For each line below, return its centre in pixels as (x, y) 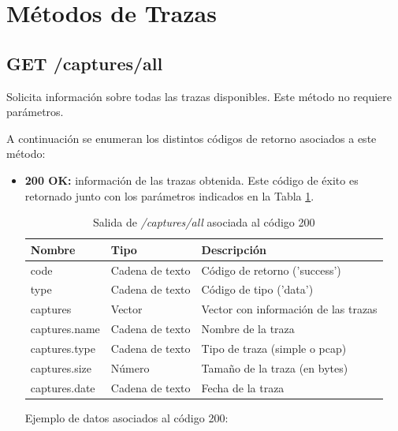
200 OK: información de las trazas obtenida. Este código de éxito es (192, 180)
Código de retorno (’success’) (271, 270)
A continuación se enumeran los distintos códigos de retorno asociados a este (192, 138)
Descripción (234, 249)
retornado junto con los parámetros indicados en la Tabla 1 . (169, 195)
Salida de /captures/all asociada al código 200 (204, 222)
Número (130, 367)
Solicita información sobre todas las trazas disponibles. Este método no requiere (199, 96)
